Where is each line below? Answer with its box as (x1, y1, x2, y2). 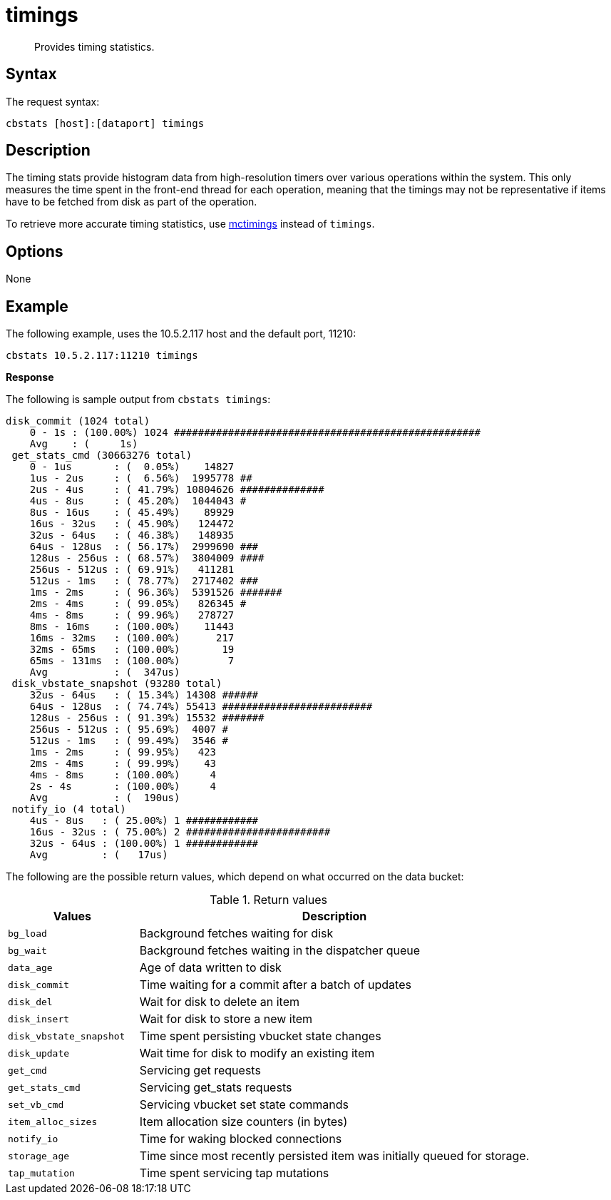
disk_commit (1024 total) (6, 415, 150, 427)
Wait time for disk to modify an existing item (139, 1046, 375, 1061)
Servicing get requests (139, 1063, 261, 1078)
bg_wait (8, 945, 47, 956)
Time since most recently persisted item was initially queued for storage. (139, 1149, 530, 1164)
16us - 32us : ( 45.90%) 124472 (29, 518, 235, 530)
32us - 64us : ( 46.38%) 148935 (29, 529, 235, 541)
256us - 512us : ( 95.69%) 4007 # (29, 723, 228, 736)
